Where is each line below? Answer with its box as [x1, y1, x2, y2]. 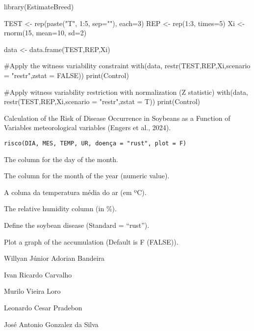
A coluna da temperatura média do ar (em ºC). [4, 187, 147, 197]
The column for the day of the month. [4, 154, 118, 164]
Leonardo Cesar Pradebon [4, 302, 82, 312]
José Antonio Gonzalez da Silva [4, 319, 99, 329]
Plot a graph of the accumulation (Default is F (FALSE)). [4, 236, 178, 247]
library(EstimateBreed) [4, 1, 74, 11]
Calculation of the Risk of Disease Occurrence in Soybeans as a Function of [4, 112, 230, 123]
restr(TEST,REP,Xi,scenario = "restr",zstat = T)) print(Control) [4, 96, 200, 107]
